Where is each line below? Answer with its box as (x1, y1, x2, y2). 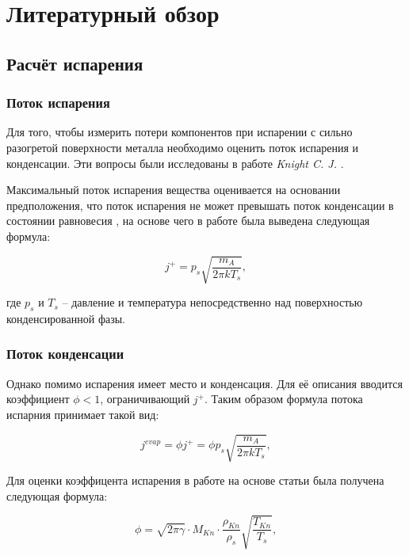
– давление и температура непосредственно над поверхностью (62, 294, 363, 310)
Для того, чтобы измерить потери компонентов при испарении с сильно (6, 124, 353, 140)
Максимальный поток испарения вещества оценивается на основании (6, 181, 341, 198)
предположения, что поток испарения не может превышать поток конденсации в (6, 196, 394, 213)
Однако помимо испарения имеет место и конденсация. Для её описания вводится (6, 375, 403, 391)
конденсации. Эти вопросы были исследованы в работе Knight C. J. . (6, 154, 344, 171)
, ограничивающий (100, 390, 190, 407)
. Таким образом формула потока (204, 390, 363, 407)
